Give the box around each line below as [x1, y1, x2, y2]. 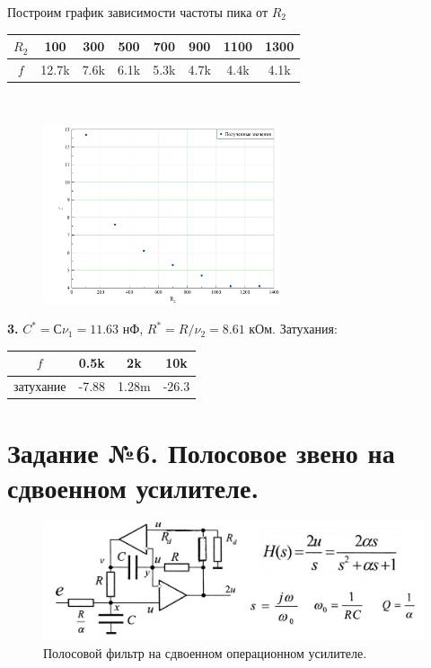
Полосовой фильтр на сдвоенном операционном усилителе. [43, 643, 367, 662]
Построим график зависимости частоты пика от [7, 3, 268, 21]
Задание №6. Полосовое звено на [7, 433, 395, 470]
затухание [13, 377, 66, 396]
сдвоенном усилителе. [7, 468, 259, 505]
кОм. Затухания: [249, 319, 338, 338]
